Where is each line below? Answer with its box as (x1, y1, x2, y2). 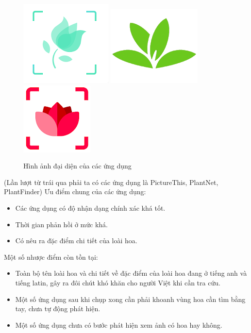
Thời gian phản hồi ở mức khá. (15, 219, 108, 229)
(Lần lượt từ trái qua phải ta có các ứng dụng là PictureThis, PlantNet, (4, 177, 218, 187)
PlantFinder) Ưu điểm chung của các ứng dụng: (4, 186, 146, 197)
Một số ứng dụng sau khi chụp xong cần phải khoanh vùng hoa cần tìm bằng (15, 294, 246, 304)
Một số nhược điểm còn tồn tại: (4, 251, 98, 262)
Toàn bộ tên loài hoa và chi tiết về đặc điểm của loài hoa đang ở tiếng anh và (15, 268, 247, 278)
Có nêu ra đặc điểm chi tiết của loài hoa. (15, 235, 137, 246)
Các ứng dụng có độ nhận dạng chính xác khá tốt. (15, 202, 166, 213)
